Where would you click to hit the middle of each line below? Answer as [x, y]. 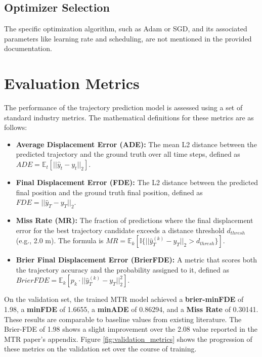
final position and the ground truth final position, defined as [109, 192]
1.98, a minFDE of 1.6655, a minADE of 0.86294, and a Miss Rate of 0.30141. [131, 309]
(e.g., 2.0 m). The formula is [60, 240]
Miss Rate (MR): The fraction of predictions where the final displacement [135, 220]
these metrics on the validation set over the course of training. [100, 349]
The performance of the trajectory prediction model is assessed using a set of [123, 107]
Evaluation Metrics [72, 83]
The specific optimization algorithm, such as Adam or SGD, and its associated [126, 29]
